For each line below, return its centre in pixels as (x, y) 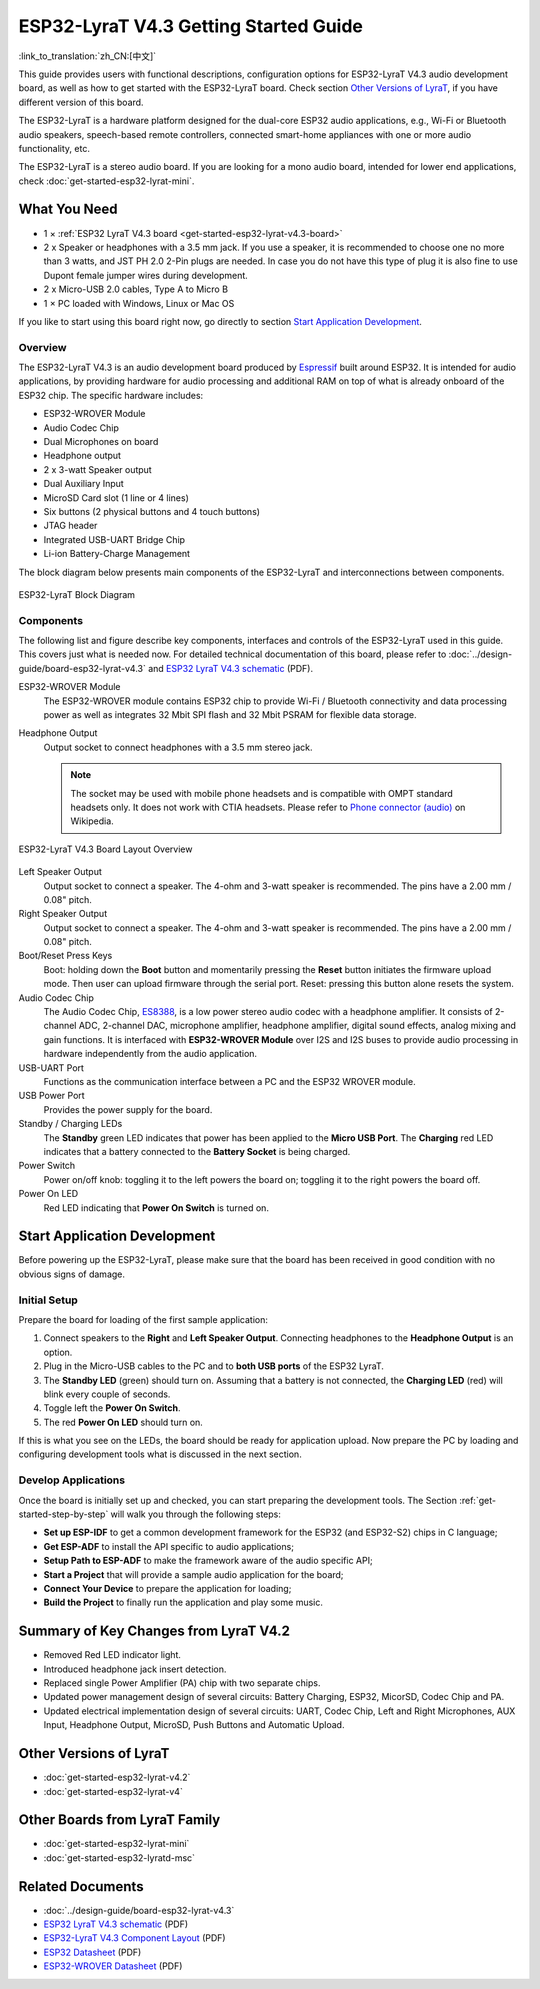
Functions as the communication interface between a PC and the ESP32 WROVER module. (229, 1081)
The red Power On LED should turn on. (123, 1422)
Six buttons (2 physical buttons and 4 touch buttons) (151, 511)
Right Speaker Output (63, 914)
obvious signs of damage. (71, 1274)
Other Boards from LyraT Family (119, 1820)
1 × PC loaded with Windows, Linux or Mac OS (139, 303)
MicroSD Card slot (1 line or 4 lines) (116, 497)
